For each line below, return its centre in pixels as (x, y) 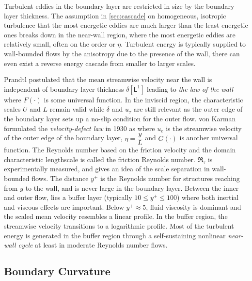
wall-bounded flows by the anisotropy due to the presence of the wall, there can (122, 53)
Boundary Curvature (57, 271)
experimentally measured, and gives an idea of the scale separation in (107, 169)
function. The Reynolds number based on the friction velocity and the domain (120, 150)
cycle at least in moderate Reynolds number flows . (93, 245)
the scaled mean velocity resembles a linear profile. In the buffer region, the (116, 216)
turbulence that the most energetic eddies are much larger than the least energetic (126, 25)
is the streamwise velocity (204, 128)
